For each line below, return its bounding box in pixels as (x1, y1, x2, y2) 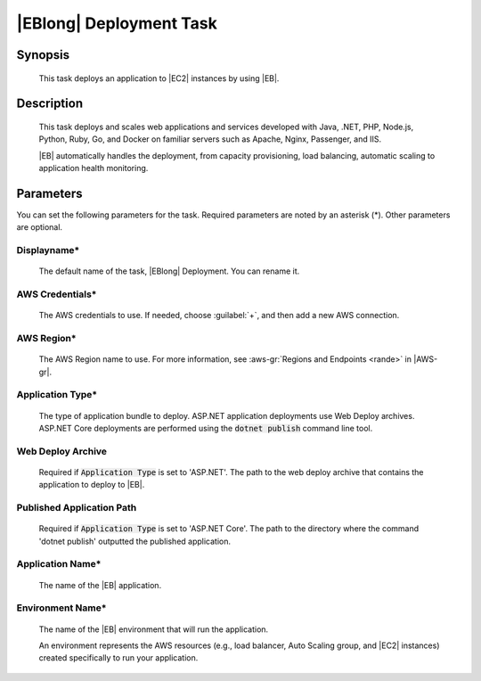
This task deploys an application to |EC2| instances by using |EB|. (38, 72, 280, 84)
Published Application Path (16, 502, 137, 514)
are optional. (16, 222, 62, 233)
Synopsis (16, 47, 70, 62)
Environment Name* (16, 602, 107, 614)
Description (16, 96, 84, 111)
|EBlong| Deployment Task (16, 13, 217, 33)
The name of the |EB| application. (38, 579, 162, 590)
